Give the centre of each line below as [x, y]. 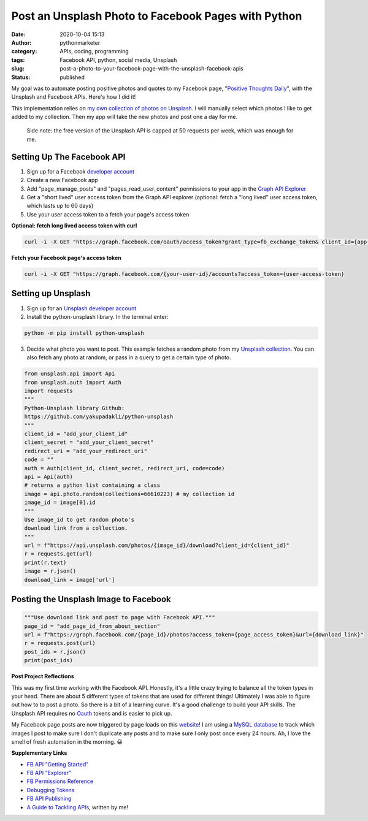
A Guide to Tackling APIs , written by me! [78, 807]
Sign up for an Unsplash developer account [82, 308]
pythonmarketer [80, 42]
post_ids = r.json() [55, 652]
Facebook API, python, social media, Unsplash [118, 60]
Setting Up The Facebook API [68, 157]
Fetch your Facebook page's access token [67, 258]
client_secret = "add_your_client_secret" [89, 442]
